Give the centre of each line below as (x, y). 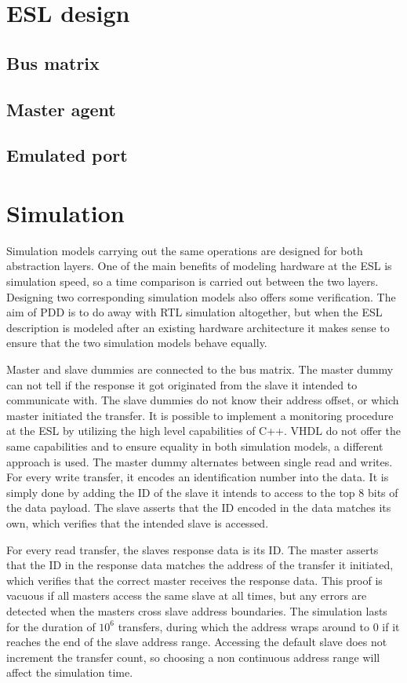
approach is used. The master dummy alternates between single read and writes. (200, 461)
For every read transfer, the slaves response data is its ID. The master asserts (193, 549)
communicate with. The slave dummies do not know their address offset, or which (203, 400)
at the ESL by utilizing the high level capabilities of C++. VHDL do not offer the (203, 431)
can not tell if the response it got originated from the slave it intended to (182, 384)
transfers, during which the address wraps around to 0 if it (259, 626)
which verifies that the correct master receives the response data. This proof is (194, 580)
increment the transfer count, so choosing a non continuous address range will (193, 657)
